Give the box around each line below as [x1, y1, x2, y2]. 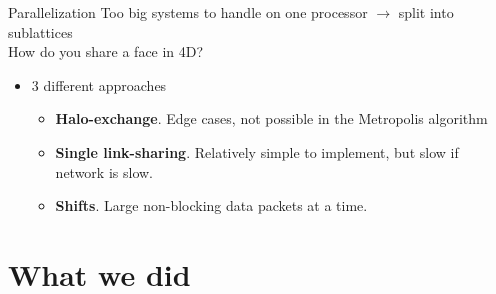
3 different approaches [31, 74, 167, 95]
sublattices [8, 21, 73, 42]
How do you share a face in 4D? [8, 41, 204, 62]
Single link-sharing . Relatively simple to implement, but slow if [55, 141, 459, 162]
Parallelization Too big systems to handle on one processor [8, 2, 368, 22]
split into [398, 2, 454, 22]
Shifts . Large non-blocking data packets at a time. [55, 195, 368, 216]
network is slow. [55, 161, 153, 182]
